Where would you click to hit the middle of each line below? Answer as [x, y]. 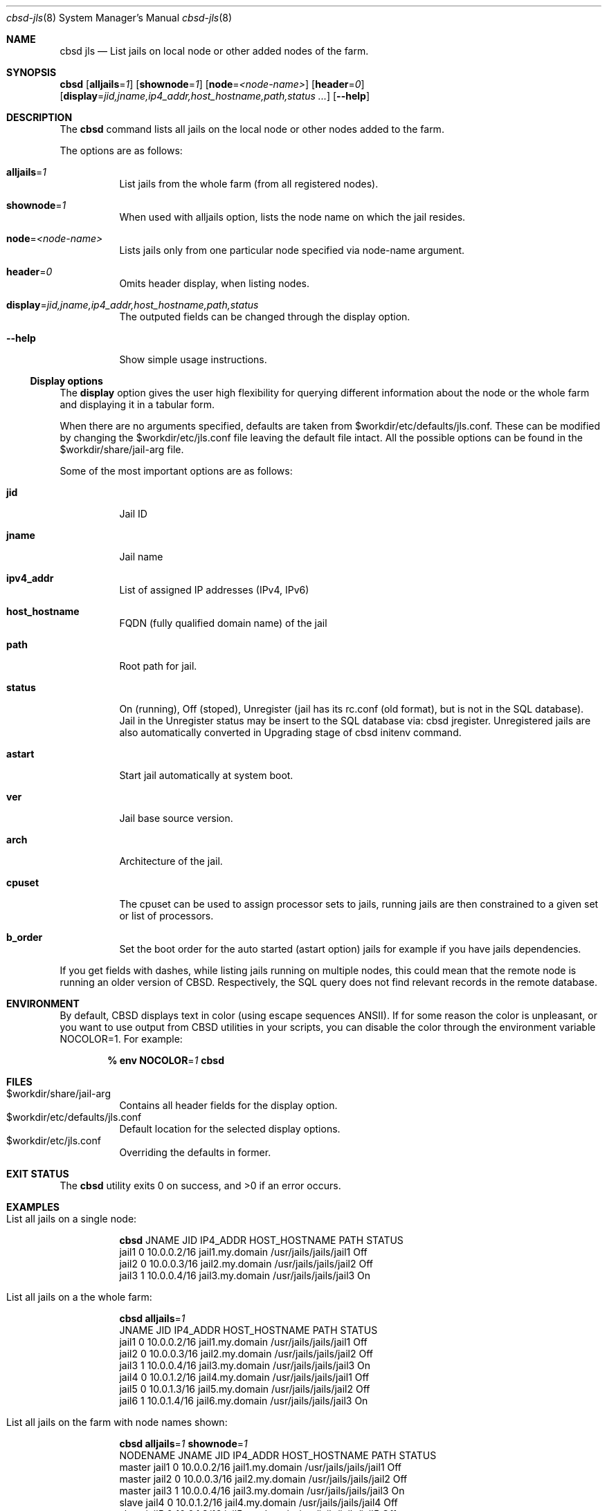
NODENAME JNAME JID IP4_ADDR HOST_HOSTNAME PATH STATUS [278, 1455]
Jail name [141, 557]
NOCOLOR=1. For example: [121, 1039]
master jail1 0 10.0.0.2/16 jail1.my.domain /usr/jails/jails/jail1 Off [261, 1467]
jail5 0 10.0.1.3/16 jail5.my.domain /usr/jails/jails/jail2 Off [245, 1389]
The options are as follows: [121, 150]
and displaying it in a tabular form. [137, 404]
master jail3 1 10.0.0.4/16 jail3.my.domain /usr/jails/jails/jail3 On [262, 1491]
